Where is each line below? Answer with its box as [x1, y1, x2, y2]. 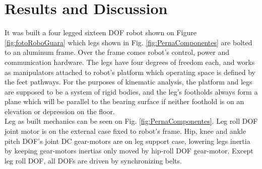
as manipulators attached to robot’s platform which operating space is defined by [5, 66, 255, 77]
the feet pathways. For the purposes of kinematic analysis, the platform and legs [5, 76, 252, 87]
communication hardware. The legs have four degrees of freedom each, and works [5, 56, 255, 67]
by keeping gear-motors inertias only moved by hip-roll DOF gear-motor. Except [5, 145, 253, 156]
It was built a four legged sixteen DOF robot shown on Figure [5, 27, 196, 38]
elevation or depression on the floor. [5, 106, 115, 116]
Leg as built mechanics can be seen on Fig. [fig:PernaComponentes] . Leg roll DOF [5, 116, 258, 126]
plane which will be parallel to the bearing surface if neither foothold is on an [5, 96, 244, 107]
